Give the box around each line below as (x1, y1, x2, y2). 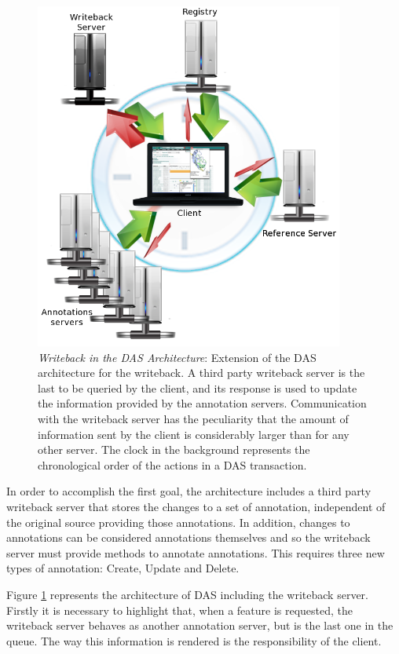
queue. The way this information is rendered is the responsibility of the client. (6, 632, 382, 649)
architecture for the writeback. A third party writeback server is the (38, 364, 365, 381)
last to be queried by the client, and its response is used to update (38, 379, 357, 396)
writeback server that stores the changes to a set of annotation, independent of (6, 499, 386, 515)
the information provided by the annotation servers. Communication (38, 395, 367, 411)
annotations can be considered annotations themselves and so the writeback (6, 529, 371, 546)
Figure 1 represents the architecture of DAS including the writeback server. (6, 586, 368, 602)
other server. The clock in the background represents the (38, 441, 310, 458)
